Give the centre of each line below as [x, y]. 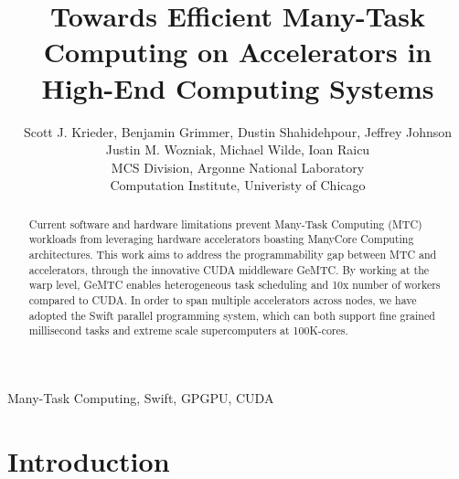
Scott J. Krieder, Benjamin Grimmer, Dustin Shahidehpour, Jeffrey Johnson [238, 131]
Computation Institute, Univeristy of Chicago [238, 185]
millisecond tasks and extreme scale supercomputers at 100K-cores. [188, 330]
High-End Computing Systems [238, 87]
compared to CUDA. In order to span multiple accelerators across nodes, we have [223, 299]
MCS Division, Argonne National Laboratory [238, 167]
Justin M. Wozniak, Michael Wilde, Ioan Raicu [238, 149]
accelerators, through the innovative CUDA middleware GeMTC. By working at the [229, 269]
